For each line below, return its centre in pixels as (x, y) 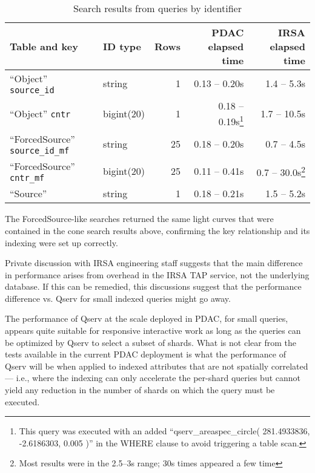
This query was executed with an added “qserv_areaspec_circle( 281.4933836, (164, 431)
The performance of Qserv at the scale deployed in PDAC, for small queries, (147, 318)
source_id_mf (40, 151)
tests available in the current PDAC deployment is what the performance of (145, 354)
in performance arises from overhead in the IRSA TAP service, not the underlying (157, 274)
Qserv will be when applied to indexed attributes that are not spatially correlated (157, 366)
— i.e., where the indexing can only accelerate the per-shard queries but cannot (153, 378)
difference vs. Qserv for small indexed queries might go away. (118, 298)
